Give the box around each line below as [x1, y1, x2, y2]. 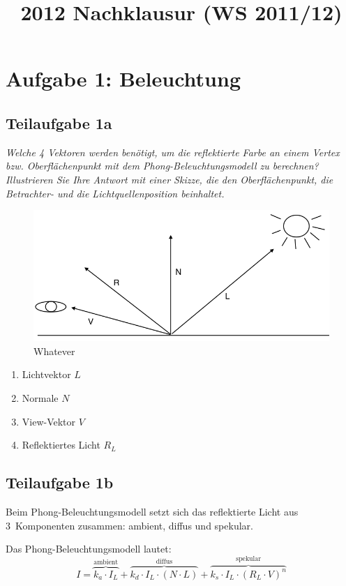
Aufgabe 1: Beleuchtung [6, 64, 241, 93]
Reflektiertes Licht [22, 437, 100, 452]
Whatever [33, 343, 75, 358]
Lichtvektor [22, 367, 71, 382]
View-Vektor [22, 414, 76, 428]
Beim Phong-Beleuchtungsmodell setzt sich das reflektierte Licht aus [6, 504, 299, 518]
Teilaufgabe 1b [6, 472, 114, 493]
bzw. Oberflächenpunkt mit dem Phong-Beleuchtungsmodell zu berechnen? [6, 158, 319, 173]
